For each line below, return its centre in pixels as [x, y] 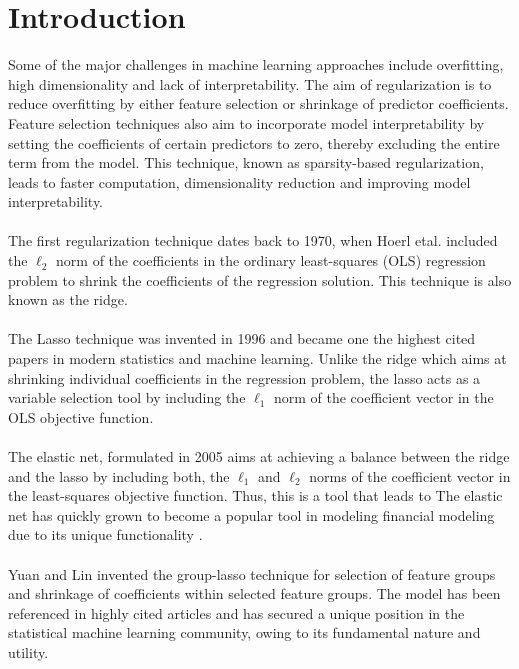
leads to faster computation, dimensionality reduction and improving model [239, 181]
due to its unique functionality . [105, 534]
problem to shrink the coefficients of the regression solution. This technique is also [260, 279]
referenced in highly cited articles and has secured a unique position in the [236, 612]
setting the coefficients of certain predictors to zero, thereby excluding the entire [254, 142]
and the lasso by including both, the [119, 475]
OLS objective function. [81, 416]
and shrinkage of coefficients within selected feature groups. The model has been [254, 593]
